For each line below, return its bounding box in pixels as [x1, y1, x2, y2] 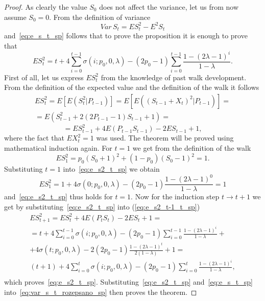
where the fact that [4, 132, 64, 143]
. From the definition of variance [49, 11, 151, 22]
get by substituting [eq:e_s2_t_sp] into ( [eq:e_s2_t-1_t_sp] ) [4, 201, 200, 212]
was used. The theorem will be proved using [96, 132, 234, 143]
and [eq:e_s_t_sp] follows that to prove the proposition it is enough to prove [4, 30, 248, 41]
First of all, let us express [4, 72, 84, 82]
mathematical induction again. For [4, 142, 112, 153]
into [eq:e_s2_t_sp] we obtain [63, 164, 160, 174]
